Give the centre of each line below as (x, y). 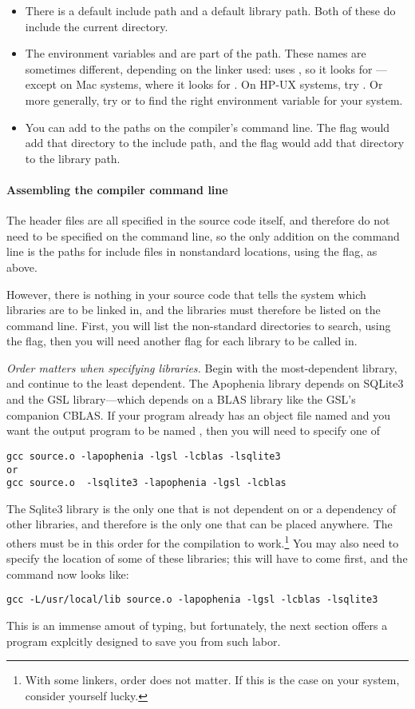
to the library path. (73, 158)
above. (22, 267)
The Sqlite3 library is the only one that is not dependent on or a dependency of (201, 508)
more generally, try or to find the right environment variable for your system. (214, 100)
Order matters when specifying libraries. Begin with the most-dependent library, (202, 367)
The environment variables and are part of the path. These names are (196, 53)
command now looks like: (68, 574)
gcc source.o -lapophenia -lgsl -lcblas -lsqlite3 (144, 456)
